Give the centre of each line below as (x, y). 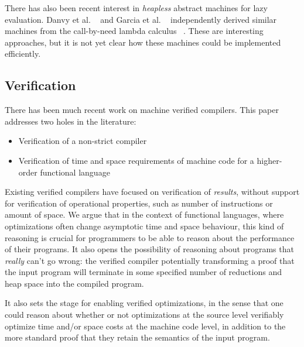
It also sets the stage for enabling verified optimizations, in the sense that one (144, 303)
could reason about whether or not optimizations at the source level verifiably (144, 315)
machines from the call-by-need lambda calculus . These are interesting (134, 31)
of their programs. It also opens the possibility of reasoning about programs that (149, 249)
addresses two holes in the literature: (71, 121)
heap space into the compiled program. (74, 283)
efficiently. (23, 54)
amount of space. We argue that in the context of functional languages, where (144, 214)
